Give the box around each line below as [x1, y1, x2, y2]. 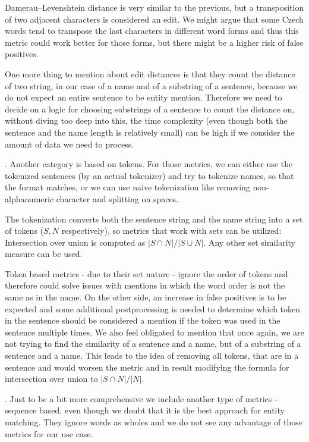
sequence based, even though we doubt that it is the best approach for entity [5, 404, 285, 416]
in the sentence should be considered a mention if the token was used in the [5, 314, 280, 327]
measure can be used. [5, 247, 83, 260]
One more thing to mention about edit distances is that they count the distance [5, 67, 295, 80]
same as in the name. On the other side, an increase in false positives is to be [5, 291, 286, 303]
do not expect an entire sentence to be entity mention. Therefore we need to [5, 91, 282, 104]
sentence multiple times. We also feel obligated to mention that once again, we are [5, 325, 304, 338]
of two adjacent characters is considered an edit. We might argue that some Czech [5, 12, 304, 25]
